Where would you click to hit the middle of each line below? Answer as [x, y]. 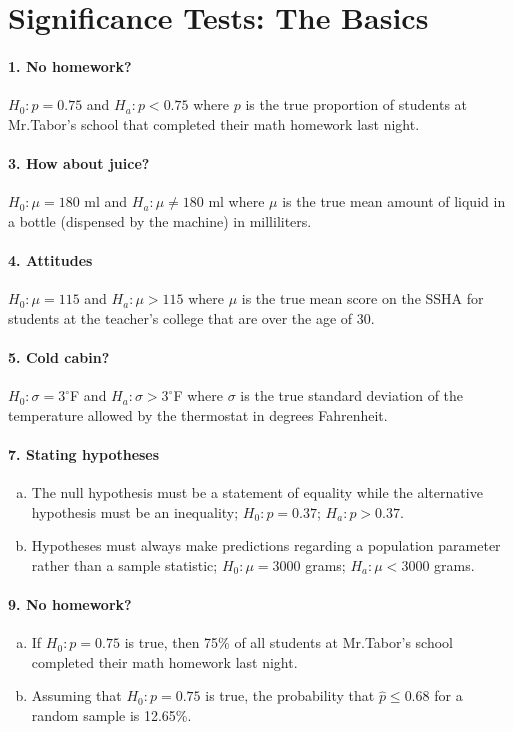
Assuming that [76, 695]
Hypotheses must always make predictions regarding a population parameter [266, 545]
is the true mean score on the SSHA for [362, 298]
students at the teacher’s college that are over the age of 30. [191, 317]
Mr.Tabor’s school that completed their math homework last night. [214, 123]
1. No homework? [70, 65]
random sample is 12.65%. [111, 715]
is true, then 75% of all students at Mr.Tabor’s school [288, 642]
